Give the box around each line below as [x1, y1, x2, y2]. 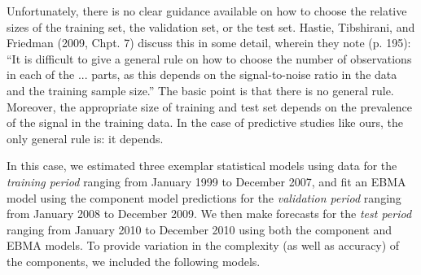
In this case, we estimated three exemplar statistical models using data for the [7, 157, 397, 174]
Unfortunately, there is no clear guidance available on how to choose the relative [7, 2, 407, 19]
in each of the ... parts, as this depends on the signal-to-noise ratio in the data [7, 66, 397, 83]
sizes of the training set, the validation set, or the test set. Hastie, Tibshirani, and [7, 18, 415, 35]
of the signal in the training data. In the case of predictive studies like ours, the [7, 114, 404, 131]
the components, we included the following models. [7, 252, 261, 269]
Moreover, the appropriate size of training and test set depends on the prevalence [7, 98, 412, 115]
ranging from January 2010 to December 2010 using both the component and [7, 220, 392, 238]
